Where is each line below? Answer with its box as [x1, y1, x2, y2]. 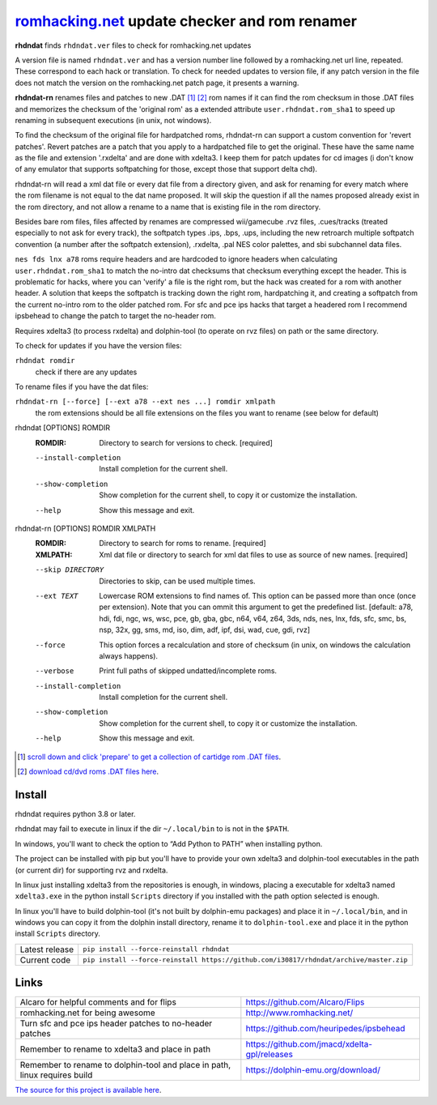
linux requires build [19, 1069, 93, 1081]
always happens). [99, 651, 158, 660]
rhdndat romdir [15, 356, 76, 365]
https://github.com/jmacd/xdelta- [245, 1039, 372, 1050]
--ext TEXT [35, 591, 78, 600]
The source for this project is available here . [15, 1086, 162, 1095]
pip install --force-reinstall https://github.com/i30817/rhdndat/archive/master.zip [83, 956, 408, 964]
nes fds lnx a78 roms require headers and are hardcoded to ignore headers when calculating [15, 254, 337, 264]
